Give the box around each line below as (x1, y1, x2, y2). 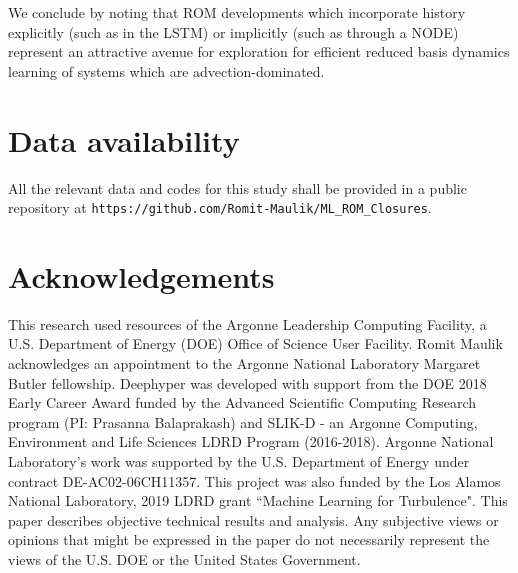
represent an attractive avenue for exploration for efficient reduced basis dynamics (8, 41, 510, 62)
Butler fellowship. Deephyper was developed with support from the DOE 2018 (8, 372, 487, 393)
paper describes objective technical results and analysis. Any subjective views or (8, 509, 499, 530)
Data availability (8, 119, 240, 160)
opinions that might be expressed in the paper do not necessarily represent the (8, 529, 490, 550)
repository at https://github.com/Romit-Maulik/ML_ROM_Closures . (8, 197, 432, 218)
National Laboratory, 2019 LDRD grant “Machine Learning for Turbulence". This (8, 490, 508, 511)
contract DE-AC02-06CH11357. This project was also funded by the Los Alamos (8, 470, 501, 491)
